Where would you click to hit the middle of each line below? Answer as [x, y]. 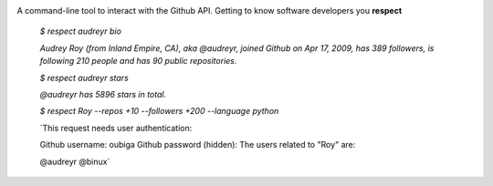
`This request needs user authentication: [116, 128]
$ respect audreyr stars [84, 77]
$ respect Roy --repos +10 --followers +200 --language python [159, 111]
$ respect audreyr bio [81, 31]
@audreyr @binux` [75, 161]
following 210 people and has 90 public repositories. [138, 61]
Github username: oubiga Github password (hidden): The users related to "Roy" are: [198, 145]
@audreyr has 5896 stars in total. [103, 94]
